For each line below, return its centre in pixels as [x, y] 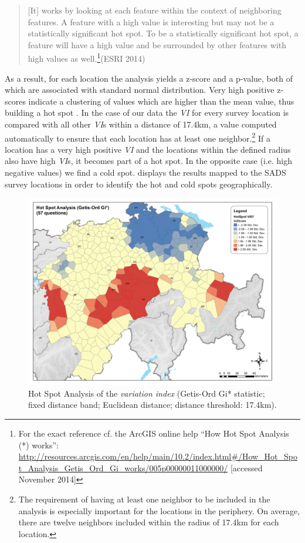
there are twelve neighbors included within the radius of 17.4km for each [149, 522]
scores [15, 101]
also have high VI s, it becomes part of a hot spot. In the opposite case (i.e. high [148, 161]
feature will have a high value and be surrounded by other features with [157, 44]
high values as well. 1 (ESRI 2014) [87, 58]
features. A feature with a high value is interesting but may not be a [151, 21]
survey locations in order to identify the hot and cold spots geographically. [139, 184]
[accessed [246, 467]
